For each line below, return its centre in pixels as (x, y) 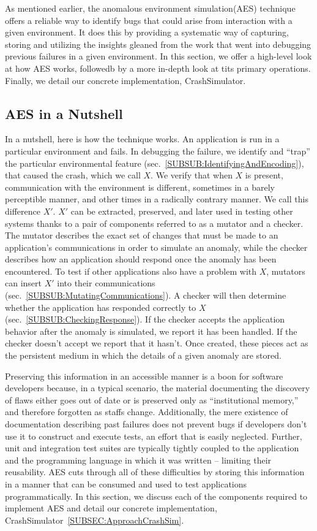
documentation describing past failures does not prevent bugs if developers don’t (156, 424)
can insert (24, 283)
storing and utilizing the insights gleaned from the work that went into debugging (158, 44)
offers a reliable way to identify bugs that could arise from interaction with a (149, 20)
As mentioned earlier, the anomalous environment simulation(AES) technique (150, 8)
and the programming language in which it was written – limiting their (138, 460)
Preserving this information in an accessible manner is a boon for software (144, 376)
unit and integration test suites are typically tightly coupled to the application (152, 448)
